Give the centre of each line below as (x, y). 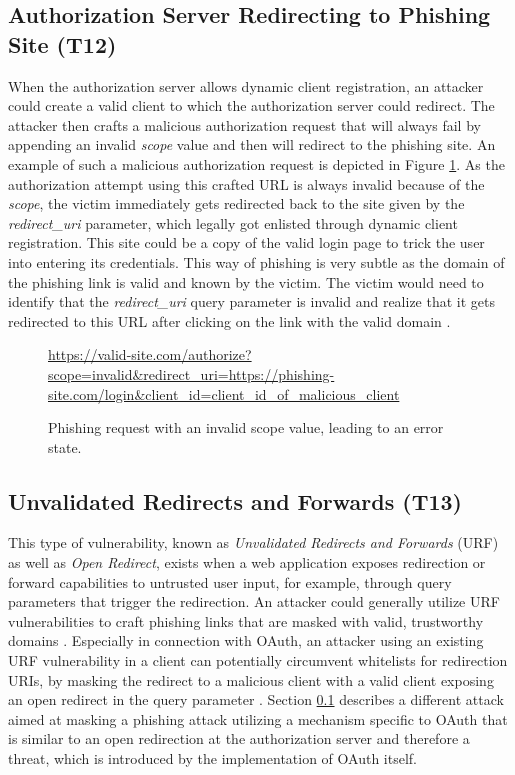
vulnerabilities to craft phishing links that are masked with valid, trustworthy (246, 620)
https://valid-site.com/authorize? (150, 354)
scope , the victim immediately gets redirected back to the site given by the (236, 203)
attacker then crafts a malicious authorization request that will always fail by (244, 124)
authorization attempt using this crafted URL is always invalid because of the (246, 183)
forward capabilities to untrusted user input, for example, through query (230, 581)
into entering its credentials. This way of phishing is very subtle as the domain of (256, 261)
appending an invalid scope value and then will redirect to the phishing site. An (252, 144)
